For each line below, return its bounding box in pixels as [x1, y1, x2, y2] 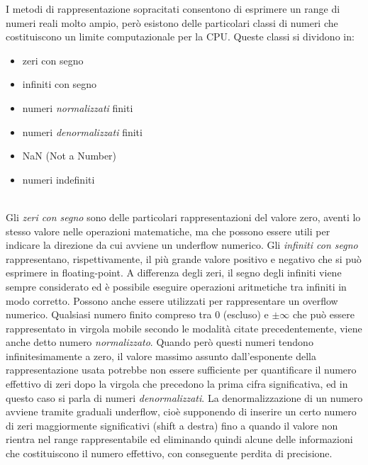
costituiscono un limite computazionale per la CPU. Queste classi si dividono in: [6, 29, 355, 44]
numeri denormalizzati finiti [22, 124, 143, 139]
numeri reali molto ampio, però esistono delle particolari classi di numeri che [6, 15, 338, 30]
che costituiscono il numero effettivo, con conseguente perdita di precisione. [6, 446, 333, 461]
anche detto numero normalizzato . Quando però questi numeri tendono [6, 335, 313, 349]
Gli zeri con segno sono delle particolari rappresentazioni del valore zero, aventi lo [6, 209, 361, 224]
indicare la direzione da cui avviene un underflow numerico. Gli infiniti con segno [6, 237, 358, 252]
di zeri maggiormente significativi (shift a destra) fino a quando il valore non [6, 418, 338, 432]
